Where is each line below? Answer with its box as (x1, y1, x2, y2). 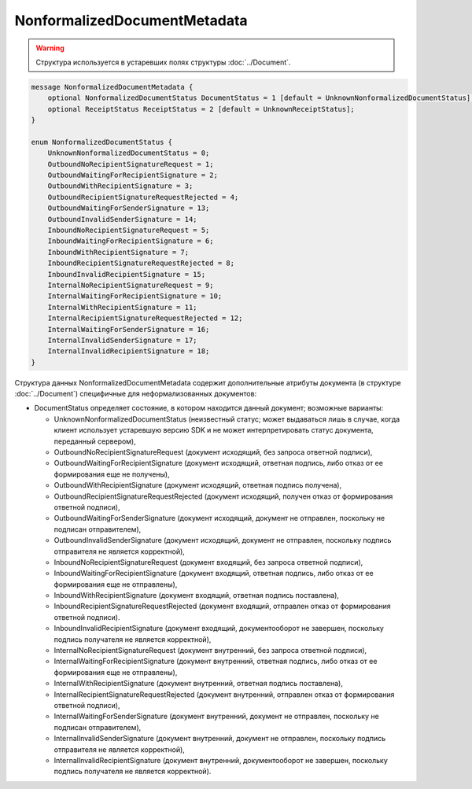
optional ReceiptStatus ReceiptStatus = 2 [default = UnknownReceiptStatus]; (47, 105, 356, 113)
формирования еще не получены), (53, 469, 170, 479)
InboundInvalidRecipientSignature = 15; (47, 270, 206, 278)
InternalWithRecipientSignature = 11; (47, 303, 197, 312)
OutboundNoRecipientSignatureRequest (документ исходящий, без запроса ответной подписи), (53, 448, 373, 457)
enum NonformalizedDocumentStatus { (31, 138, 173, 146)
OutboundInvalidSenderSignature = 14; (47, 215, 197, 223)
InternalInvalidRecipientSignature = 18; (47, 347, 210, 356)
